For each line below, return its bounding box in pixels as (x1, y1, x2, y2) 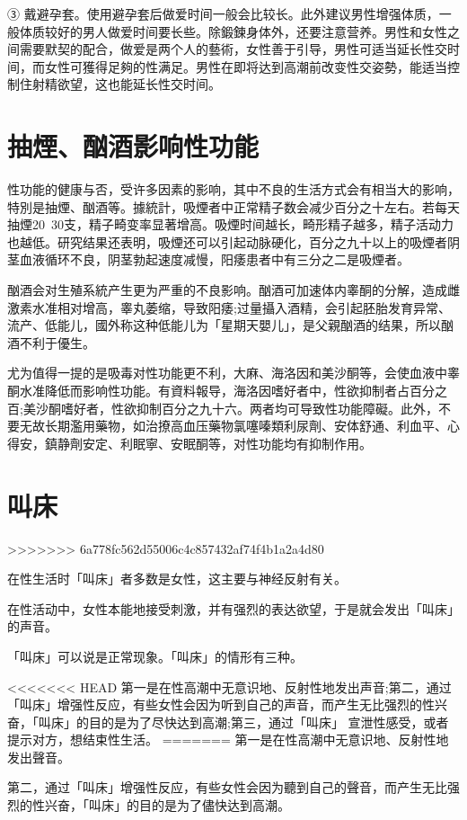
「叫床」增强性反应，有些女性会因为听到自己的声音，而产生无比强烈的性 (7, 695, 435, 714)
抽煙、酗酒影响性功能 (7, 128, 260, 165)
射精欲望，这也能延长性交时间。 (31, 75, 221, 94)
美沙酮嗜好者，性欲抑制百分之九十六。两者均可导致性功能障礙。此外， (22, 398, 438, 417)
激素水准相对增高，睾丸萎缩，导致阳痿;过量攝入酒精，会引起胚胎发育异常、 (7, 298, 451, 316)
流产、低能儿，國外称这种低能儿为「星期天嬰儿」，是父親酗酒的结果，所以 (7, 316, 441, 334)
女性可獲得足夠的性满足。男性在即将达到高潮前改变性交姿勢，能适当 (44, 57, 447, 76)
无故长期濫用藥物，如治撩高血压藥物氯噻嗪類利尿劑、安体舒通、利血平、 (19, 416, 447, 435)
